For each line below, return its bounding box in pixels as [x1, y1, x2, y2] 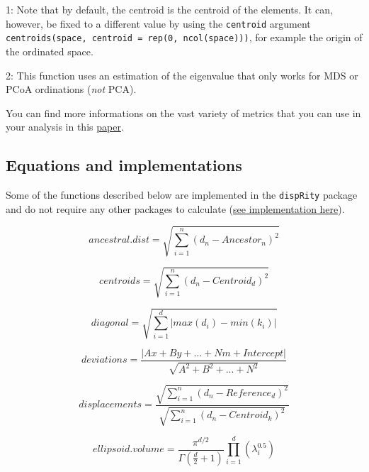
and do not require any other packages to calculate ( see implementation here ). [6, 201, 345, 216]
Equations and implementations [6, 154, 242, 176]
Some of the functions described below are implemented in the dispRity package [6, 187, 358, 202]
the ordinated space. [6, 43, 93, 58]
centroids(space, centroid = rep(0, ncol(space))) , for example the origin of [6, 30, 363, 45]
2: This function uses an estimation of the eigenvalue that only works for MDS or [6, 67, 358, 82]
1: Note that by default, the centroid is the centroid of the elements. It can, [6, 2, 333, 16]
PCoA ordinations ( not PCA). [6, 82, 137, 97]
